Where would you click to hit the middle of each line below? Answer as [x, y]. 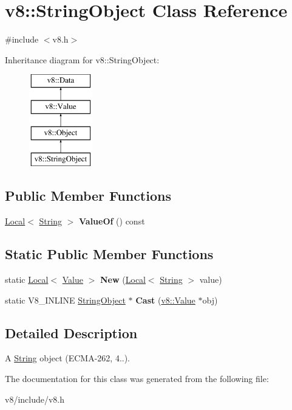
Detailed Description [71, 332]
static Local [27, 280]
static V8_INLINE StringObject [65, 300]
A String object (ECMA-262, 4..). [68, 358]
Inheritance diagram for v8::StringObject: [82, 59]
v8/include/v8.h [35, 399]
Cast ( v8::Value [165, 300]
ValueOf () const [112, 221]
